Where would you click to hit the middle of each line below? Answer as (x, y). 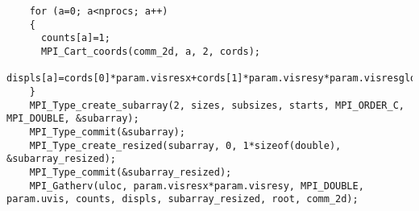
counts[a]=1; (75, 38)
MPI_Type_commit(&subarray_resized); (131, 172)
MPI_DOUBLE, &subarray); (73, 119)
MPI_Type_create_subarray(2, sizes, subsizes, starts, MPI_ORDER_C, (217, 105)
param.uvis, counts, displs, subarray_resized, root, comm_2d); (183, 199)
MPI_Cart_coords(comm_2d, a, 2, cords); (150, 51)
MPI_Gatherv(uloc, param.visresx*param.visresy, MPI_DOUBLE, (197, 186)
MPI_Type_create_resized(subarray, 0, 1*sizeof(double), (185, 145)
